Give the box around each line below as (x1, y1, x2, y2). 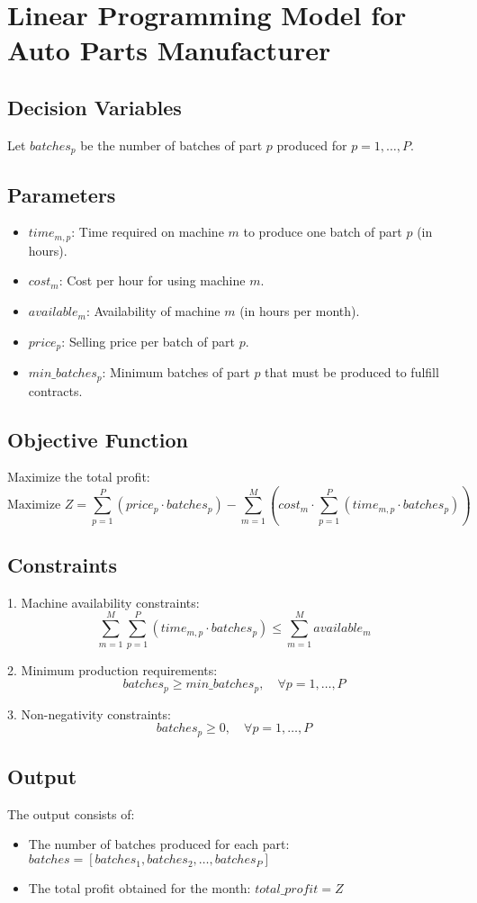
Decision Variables (7, 93, 182, 121)
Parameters (7, 180, 116, 208)
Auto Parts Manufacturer (7, 32, 331, 68)
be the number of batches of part (80, 135, 263, 154)
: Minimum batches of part (102, 363, 250, 382)
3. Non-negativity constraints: (7, 704, 171, 723)
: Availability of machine (85, 302, 220, 321)
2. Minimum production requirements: (7, 660, 218, 679)
